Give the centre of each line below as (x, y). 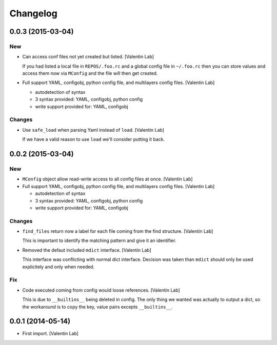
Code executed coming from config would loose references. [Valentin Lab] (101, 290)
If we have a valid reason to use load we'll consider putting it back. (94, 139)
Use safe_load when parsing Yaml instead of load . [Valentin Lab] (93, 130)
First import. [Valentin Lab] (51, 334)
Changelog (33, 13)
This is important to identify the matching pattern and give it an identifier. (99, 240)
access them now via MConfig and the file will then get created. (90, 73)
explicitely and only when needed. (58, 267)
